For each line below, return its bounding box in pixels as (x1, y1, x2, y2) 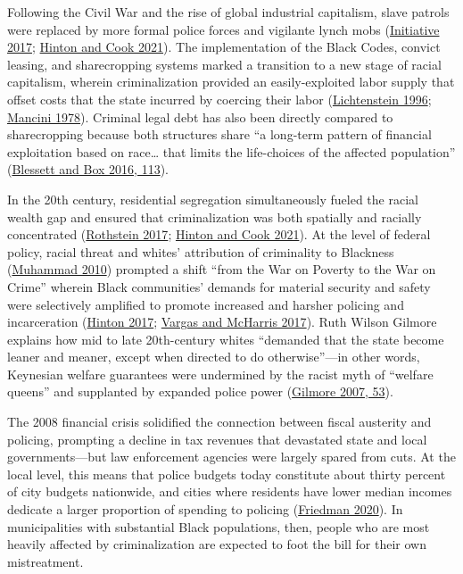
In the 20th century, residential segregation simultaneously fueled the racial (7, 189, 418, 208)
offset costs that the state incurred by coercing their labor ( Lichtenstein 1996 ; (7, 89, 432, 108)
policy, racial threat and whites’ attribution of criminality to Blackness (7, 242, 394, 261)
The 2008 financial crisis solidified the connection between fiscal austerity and (7, 412, 432, 431)
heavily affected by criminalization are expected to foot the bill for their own (7, 535, 426, 553)
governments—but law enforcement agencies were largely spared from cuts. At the (7, 447, 456, 466)
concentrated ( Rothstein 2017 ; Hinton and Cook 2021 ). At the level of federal (7, 225, 431, 244)
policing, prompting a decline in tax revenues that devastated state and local (7, 429, 427, 448)
